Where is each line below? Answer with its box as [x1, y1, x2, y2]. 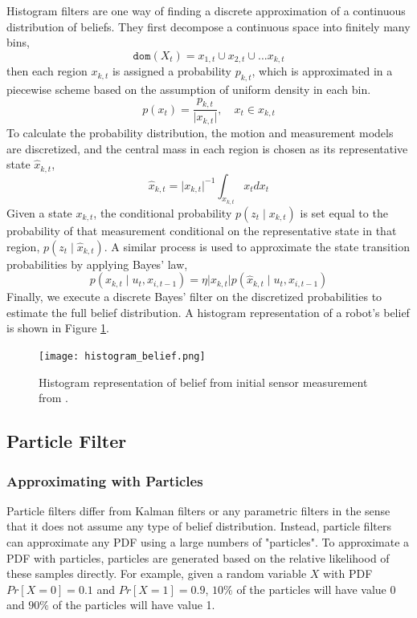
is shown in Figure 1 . [6, 319, 109, 336]
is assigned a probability [112, 63, 231, 79]
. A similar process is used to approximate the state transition [104, 238, 411, 254]
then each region [6, 63, 88, 79]
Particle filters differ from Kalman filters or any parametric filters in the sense [6, 502, 390, 518]
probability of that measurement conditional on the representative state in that [6, 222, 397, 238]
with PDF [323, 565, 373, 582]
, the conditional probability [93, 204, 232, 221]
